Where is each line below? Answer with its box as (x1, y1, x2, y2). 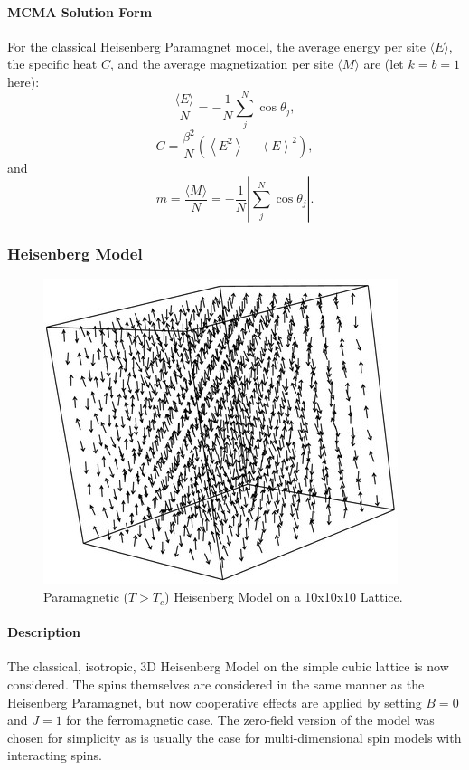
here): (7, 71, 40, 90)
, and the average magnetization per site (109, 54, 333, 73)
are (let (363, 54, 404, 73)
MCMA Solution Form (7, 2, 153, 21)
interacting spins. (7, 746, 102, 765)
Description (7, 623, 81, 642)
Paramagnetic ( (43, 587, 128, 606)
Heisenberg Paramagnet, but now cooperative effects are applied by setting (7, 692, 422, 711)
